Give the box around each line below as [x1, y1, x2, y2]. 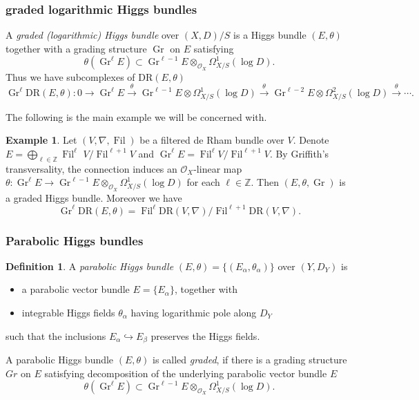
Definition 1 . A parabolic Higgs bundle [6, 258, 174, 273]
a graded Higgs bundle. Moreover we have [6, 190, 182, 204]
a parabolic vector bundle [21, 282, 130, 296]
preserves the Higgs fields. [150, 328, 260, 343]
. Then [251, 175, 279, 189]
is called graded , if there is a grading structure [153, 352, 347, 367]
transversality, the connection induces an [6, 161, 177, 175]
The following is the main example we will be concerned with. [6, 109, 267, 124]
